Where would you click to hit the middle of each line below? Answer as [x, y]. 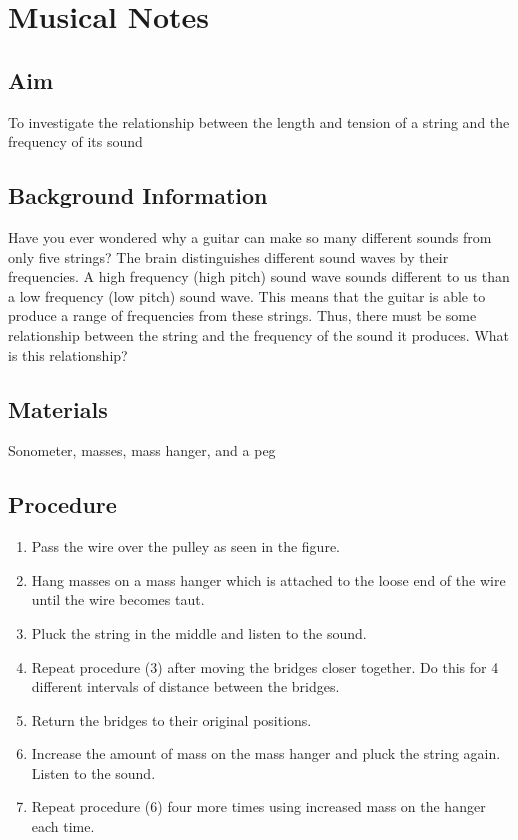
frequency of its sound [75, 141]
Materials [58, 408]
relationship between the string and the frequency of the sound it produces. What [259, 334]
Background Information [138, 195]
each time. [63, 826]
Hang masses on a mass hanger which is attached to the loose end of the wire [268, 579]
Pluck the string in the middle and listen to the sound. [199, 632]
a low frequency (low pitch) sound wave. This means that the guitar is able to [247, 295]
